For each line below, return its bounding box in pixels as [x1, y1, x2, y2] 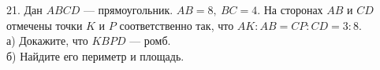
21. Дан [6, 2, 43, 17]
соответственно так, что [119, 17, 234, 33]
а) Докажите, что [6, 32, 88, 49]
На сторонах [263, 2, 323, 17]
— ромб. [129, 32, 171, 49]
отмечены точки [6, 17, 83, 33]
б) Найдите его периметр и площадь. [6, 47, 184, 64]
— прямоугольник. [83, 2, 173, 17]
